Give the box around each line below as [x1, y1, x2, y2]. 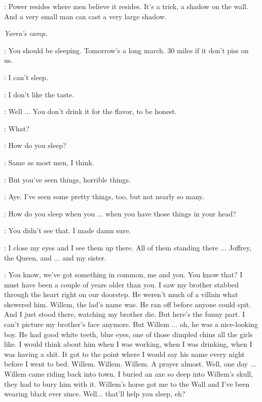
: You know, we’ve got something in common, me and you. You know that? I [4, 269, 243, 280]
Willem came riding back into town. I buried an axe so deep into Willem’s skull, [4, 369, 253, 379]
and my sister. [62, 252, 106, 263]
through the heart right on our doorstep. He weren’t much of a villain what [4, 289, 238, 300]
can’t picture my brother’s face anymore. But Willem [4, 319, 169, 330]
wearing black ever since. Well [4, 388, 97, 399]
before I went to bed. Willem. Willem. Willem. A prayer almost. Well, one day [4, 358, 248, 369]
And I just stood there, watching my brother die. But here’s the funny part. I [4, 309, 245, 319]
